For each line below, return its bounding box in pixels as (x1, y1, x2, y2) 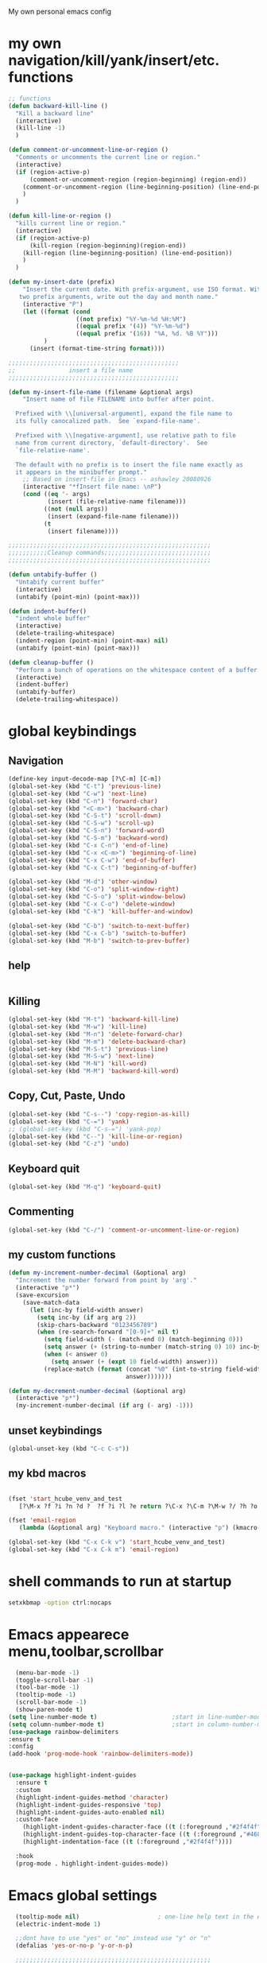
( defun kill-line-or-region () (8, 212, 112, 220)
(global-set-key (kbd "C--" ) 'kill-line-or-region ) (8, 1132, 183, 1140)
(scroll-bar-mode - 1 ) (15, 1698, 87, 1706)
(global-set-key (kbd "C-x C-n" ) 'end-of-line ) (8, 841, 169, 849)
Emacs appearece (8, 1625, 130, 1643)
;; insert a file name (8, 366, 133, 374)
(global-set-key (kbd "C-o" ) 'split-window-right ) (8, 886, 180, 894)
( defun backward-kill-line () (8, 102, 109, 110)
